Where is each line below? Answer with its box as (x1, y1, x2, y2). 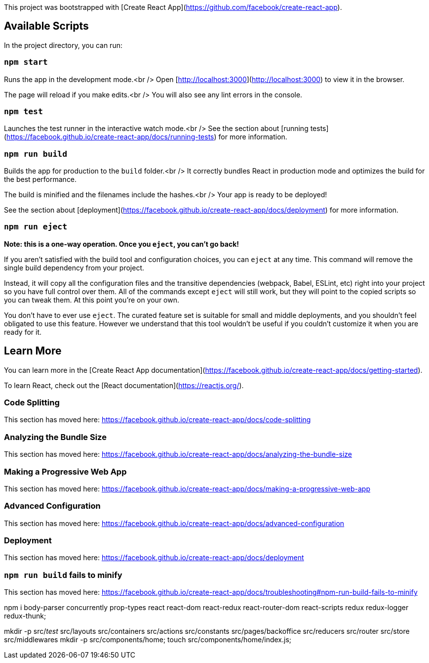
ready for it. (4, 327, 42, 336)
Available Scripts (4, 20, 89, 33)
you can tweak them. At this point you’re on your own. (4, 295, 180, 304)
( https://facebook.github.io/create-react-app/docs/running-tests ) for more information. (4, 133, 287, 141)
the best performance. (4, 175, 77, 184)
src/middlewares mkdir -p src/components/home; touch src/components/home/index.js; (4, 635, 292, 644)
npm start (4, 57, 48, 67)
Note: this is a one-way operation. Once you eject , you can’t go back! (4, 239, 239, 248)
